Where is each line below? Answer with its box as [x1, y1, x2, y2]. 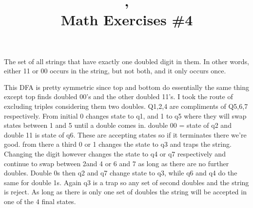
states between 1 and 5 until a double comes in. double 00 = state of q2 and [4, 120, 232, 130]
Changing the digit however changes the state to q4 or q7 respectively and [4, 148, 226, 158]
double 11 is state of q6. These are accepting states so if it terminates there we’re [4, 129, 247, 139]
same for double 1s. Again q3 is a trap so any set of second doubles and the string [4, 177, 249, 187]
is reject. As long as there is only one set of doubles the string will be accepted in [4, 187, 247, 197]
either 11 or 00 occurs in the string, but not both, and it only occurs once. [4, 66, 226, 76]
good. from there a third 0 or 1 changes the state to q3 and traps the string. [4, 139, 232, 149]
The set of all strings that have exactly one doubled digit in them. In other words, [4, 56, 249, 66]
